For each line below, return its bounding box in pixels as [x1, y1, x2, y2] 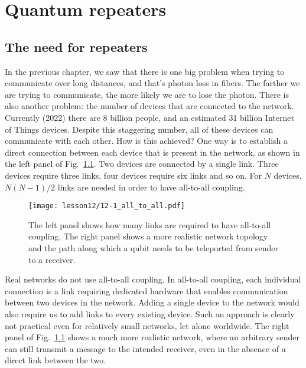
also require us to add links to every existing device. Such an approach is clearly [5, 307, 295, 320]
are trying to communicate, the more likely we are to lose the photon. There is [5, 88, 289, 100]
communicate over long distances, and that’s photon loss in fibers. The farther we [5, 77, 300, 89]
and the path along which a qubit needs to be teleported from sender [28, 241, 279, 254]
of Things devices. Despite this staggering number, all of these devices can [5, 123, 274, 135]
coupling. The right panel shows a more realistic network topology [28, 230, 268, 242]
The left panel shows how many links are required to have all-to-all [28, 218, 271, 231]
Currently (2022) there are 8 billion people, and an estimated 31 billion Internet [5, 111, 294, 123]
